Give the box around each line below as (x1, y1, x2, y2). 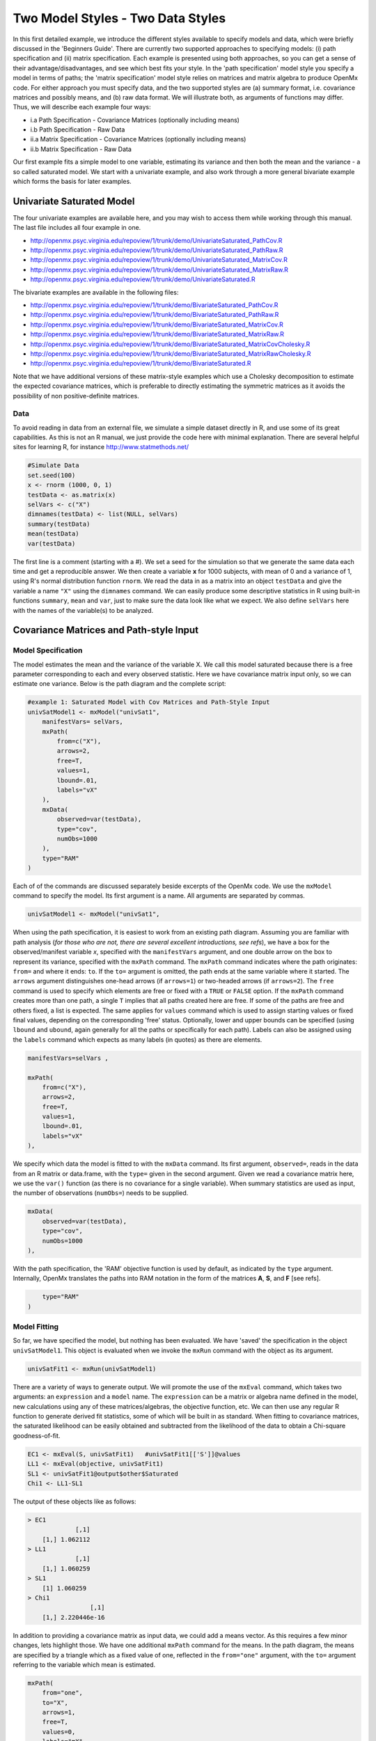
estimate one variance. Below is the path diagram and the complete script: (13, 680, 226, 688)
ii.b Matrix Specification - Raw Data (30, 145, 132, 153)
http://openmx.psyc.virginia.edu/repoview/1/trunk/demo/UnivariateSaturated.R (30, 275, 256, 283)
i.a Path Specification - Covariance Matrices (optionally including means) (30, 116, 240, 124)
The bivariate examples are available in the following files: (13, 288, 179, 296)
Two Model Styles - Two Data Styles (13, 10, 226, 26)
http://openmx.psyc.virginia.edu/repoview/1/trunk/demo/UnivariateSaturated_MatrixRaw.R (30, 265, 289, 274)
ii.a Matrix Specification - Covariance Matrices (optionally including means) (30, 135, 246, 143)
